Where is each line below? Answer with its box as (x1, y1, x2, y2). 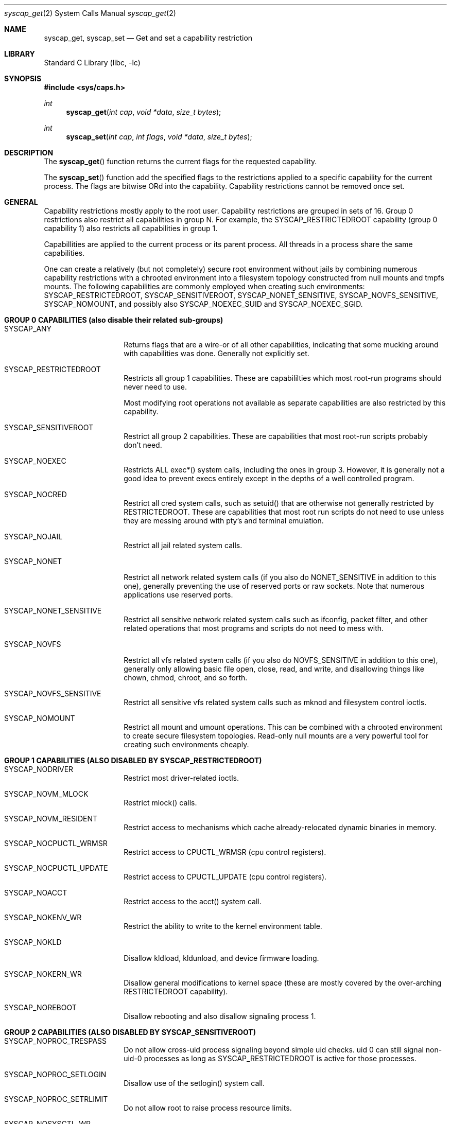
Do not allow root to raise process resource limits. (124, 1103, 292, 1112)
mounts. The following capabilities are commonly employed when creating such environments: (44, 282, 365, 291)
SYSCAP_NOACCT (4, 888, 67, 897)
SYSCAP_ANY (4, 324, 52, 333)
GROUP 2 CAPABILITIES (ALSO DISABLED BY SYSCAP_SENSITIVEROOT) (4, 1028, 256, 1037)
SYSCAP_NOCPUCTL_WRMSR (4, 839, 108, 848)
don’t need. (124, 441, 162, 449)
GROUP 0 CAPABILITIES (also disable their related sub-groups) (4, 315, 223, 324)
